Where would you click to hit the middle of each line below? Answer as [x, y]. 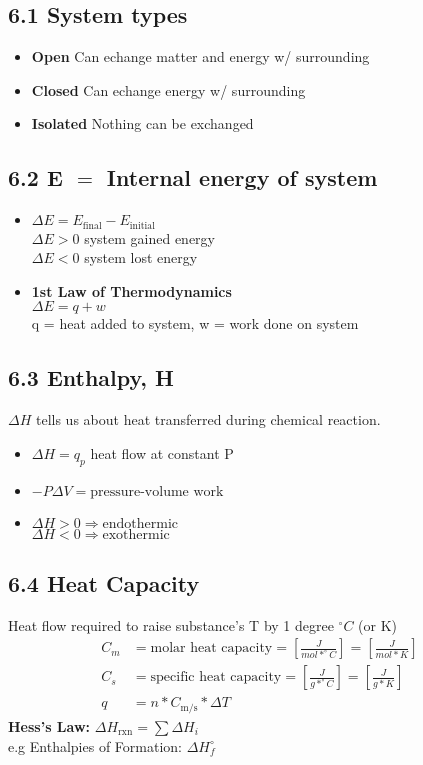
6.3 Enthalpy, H [91, 377]
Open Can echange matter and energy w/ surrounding [200, 56]
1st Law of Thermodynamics [131, 290]
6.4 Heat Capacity [104, 583]
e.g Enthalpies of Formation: [95, 745]
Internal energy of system [242, 177]
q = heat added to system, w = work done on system [195, 323]
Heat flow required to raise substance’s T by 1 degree [171, 624]
